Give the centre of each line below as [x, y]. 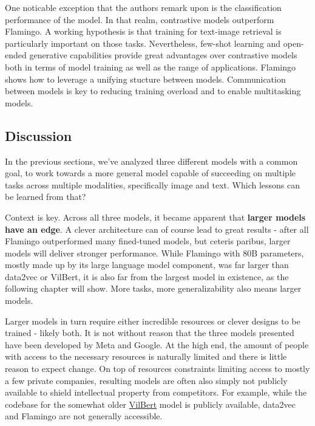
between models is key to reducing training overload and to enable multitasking [153, 91]
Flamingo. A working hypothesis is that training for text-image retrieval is [143, 31]
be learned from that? [46, 197]
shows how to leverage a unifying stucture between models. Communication [145, 79]
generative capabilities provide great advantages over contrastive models [163, 55]
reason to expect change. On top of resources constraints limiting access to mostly [157, 369]
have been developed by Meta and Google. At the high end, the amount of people [157, 344]
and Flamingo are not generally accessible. [84, 416]
